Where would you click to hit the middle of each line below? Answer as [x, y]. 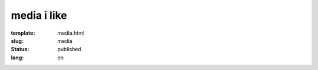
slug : [17, 41]
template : [23, 33]
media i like [39, 15]
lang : [17, 57]
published [69, 49]
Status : [20, 49]
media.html [71, 33]
